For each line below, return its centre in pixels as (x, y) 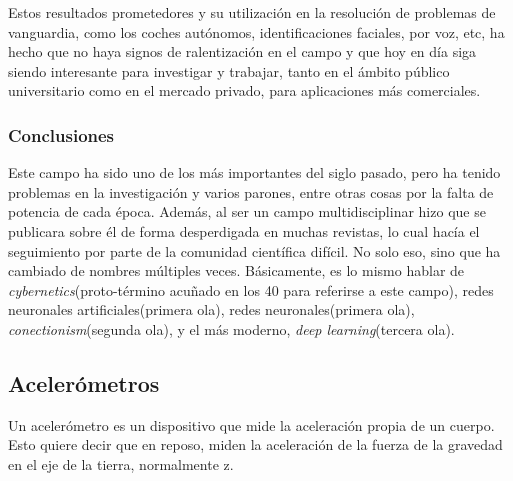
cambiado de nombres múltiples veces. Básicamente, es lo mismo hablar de (236, 270)
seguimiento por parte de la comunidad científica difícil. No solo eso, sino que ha (254, 250)
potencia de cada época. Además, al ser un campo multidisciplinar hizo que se (247, 211)
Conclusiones (61, 134)
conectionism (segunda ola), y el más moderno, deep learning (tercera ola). (231, 328)
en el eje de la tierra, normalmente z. (121, 463)
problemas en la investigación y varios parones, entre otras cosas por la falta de (251, 191)
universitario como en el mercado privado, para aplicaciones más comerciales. (244, 90)
